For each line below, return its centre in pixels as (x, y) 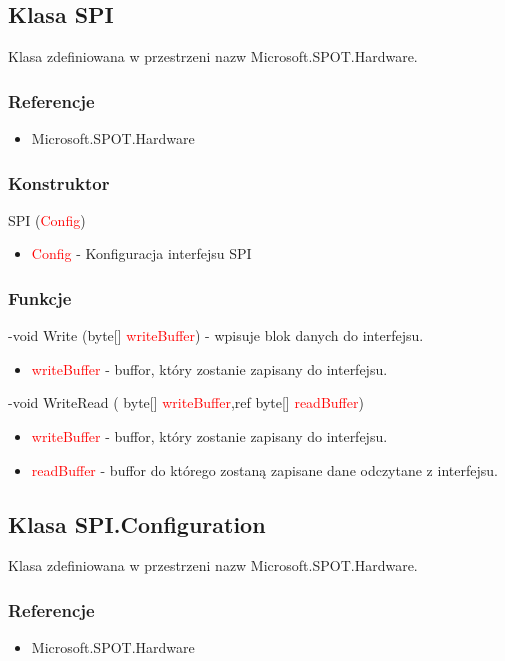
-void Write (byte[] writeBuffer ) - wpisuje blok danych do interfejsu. (216, 335)
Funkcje (40, 297)
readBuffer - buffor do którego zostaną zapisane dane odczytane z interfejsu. (264, 469)
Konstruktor (59, 182)
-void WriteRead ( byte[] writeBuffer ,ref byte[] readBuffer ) (186, 402)
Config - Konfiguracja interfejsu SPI (141, 253)
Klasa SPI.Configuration (137, 523)
